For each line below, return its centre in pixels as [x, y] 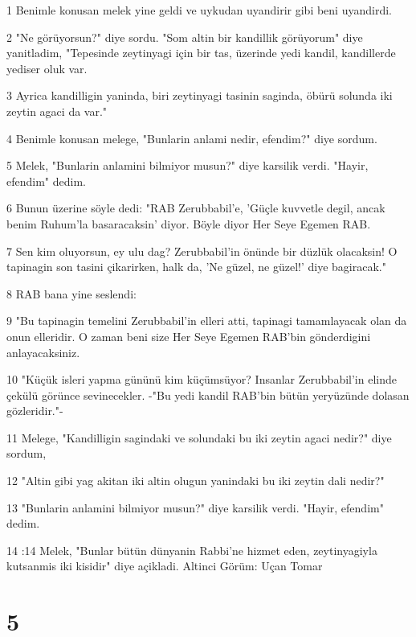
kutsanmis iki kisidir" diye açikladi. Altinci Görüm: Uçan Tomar [165, 566]
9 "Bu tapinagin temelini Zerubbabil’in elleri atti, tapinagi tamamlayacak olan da [207, 321]
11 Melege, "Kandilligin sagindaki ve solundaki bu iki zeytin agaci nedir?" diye [199, 437]
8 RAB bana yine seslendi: [71, 293]
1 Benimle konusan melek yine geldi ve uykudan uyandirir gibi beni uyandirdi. [199, 10]
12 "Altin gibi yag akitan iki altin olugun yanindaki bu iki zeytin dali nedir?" [196, 481]
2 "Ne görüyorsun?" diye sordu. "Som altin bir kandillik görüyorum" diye [185, 37]
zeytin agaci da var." [57, 111]
